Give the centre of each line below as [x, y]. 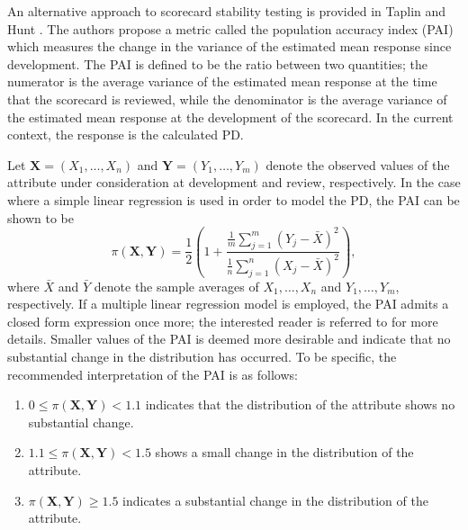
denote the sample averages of [176, 286]
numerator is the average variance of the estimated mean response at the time [222, 81]
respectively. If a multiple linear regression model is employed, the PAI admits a [228, 304]
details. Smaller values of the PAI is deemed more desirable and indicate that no [229, 339]
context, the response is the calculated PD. [126, 135]
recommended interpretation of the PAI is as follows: [153, 374]
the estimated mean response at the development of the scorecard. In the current [230, 117]
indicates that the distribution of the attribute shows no [300, 404]
